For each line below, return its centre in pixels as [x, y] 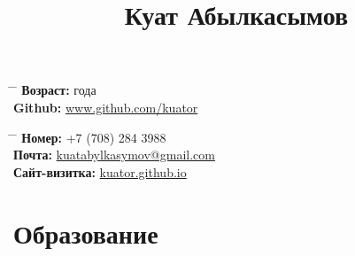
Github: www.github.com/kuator [106, 107]
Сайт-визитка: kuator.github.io [100, 171]
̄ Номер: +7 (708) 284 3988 [90, 137]
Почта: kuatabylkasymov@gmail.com [114, 155]
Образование [86, 233]
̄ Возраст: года [55, 90]
